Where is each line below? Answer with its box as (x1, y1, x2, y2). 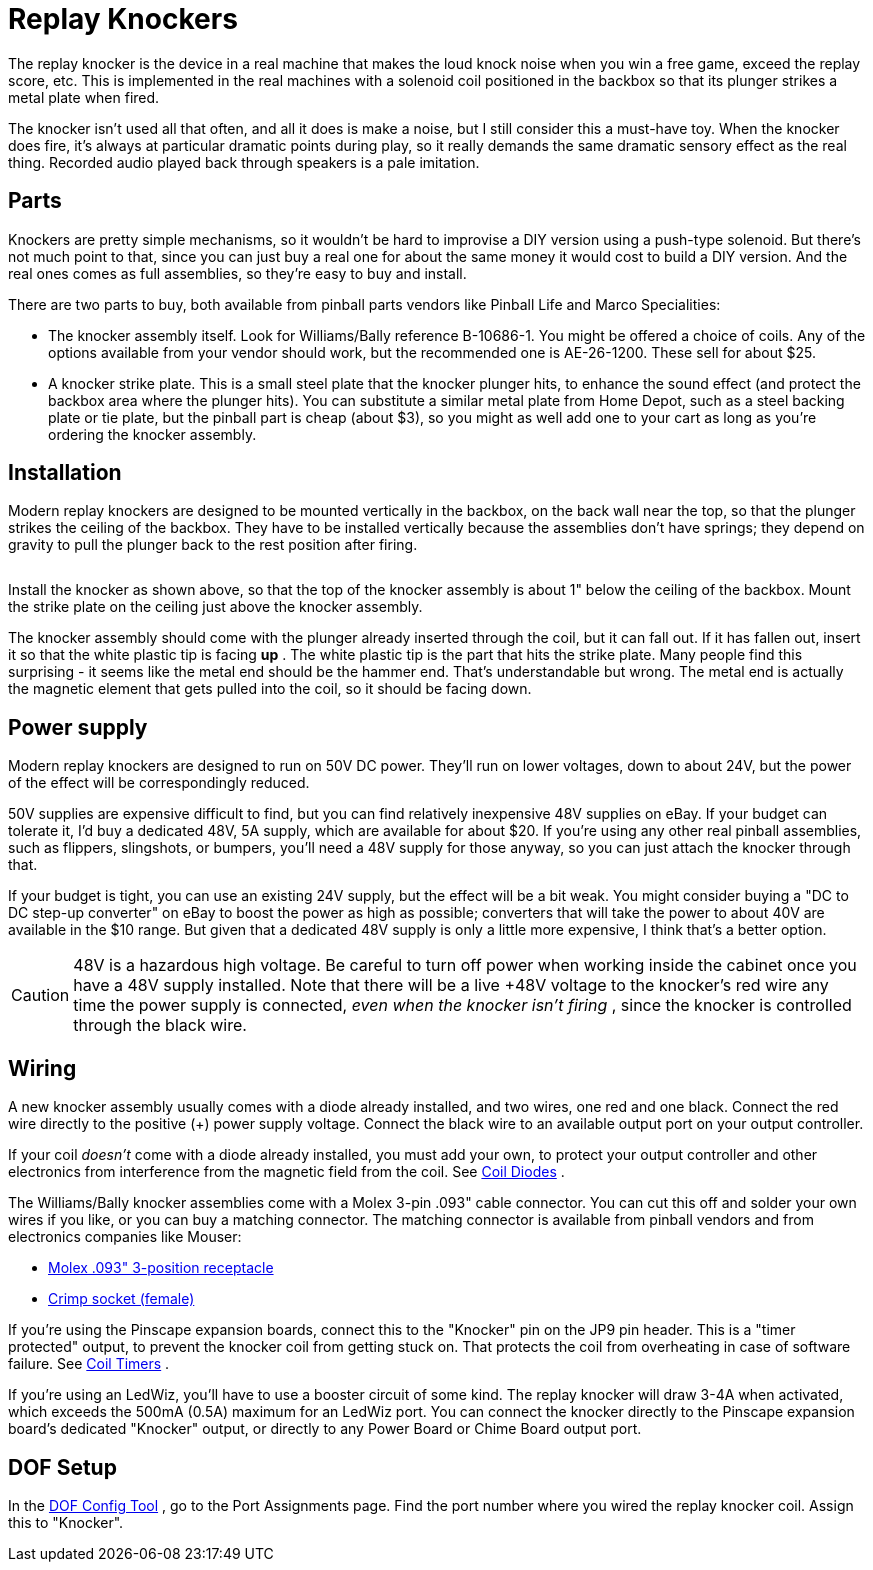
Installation (8, 460, 122, 486)
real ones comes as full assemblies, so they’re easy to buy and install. (8, 264, 467, 282)
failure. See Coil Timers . (8, 1355, 170, 1373)
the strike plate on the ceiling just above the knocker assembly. (8, 598, 423, 616)
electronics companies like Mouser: (8, 1228, 242, 1246)
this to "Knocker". (8, 1513, 124, 1531)
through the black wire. (73, 1015, 247, 1036)
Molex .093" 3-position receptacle (48, 1259, 274, 1277)
